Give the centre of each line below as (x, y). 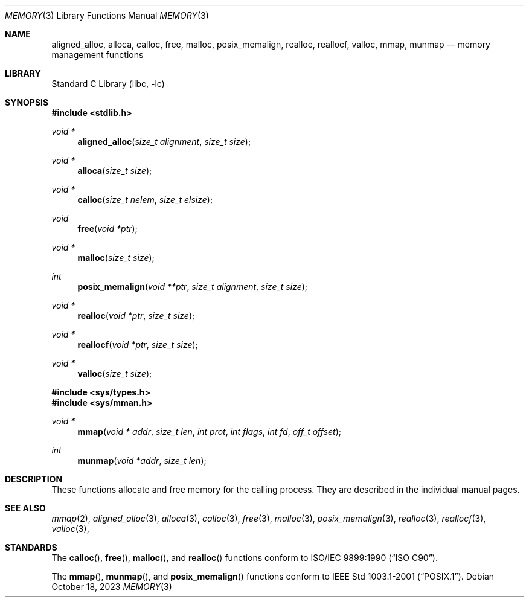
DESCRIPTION (34, 479)
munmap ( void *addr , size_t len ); (142, 460)
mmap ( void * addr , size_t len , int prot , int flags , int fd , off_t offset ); (210, 431)
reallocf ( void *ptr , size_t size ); (138, 344)
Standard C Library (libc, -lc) (108, 84)
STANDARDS (31, 547)
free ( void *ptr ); (107, 229)
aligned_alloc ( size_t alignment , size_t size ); (164, 142)
